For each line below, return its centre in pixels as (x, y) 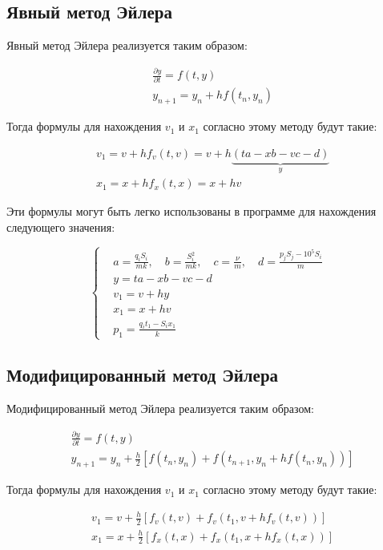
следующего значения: (61, 226)
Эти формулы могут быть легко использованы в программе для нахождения (191, 211)
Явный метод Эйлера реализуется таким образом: (127, 45)
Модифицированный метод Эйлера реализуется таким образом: (160, 408)
